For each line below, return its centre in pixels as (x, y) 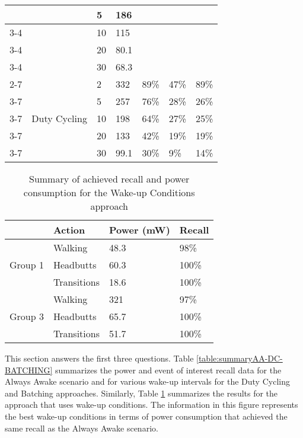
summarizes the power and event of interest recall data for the (168, 370)
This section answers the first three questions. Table (99, 358)
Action (69, 230)
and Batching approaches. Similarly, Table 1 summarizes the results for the (141, 393)
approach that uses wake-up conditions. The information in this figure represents (151, 405)
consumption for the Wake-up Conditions (109, 192)
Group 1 (27, 265)
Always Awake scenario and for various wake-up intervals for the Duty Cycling (147, 381)
